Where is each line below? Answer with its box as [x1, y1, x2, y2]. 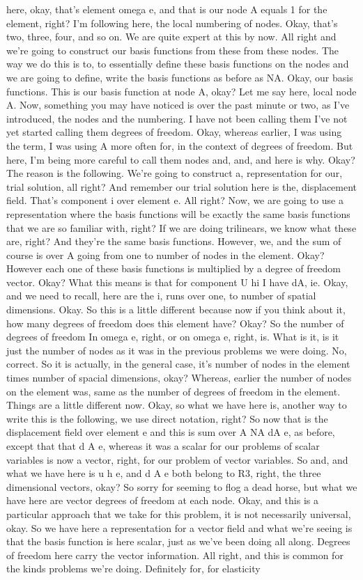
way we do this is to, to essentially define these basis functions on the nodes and [6, 56, 349, 71]
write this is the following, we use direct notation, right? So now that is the [6, 411, 328, 425]
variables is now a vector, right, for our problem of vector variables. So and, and [6, 452, 348, 467]
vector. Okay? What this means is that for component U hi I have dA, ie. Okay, [6, 274, 348, 289]
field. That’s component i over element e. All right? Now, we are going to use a [6, 193, 343, 207]
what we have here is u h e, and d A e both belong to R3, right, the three [6, 466, 321, 480]
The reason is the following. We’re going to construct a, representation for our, [6, 166, 343, 180]
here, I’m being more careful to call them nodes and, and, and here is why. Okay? [6, 152, 355, 166]
